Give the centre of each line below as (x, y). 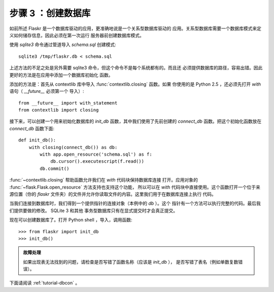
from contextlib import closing (59, 110)
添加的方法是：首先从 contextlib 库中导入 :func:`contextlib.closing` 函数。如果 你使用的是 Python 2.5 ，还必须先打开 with (135, 84)
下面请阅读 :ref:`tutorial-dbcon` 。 (45, 283)
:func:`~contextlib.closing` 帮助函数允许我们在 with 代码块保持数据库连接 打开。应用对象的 (104, 180)
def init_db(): (37, 140)
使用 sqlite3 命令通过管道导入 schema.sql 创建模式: (63, 45)
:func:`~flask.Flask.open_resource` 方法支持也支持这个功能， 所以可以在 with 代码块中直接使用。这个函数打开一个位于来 (135, 187)
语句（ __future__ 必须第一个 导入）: (47, 91)
